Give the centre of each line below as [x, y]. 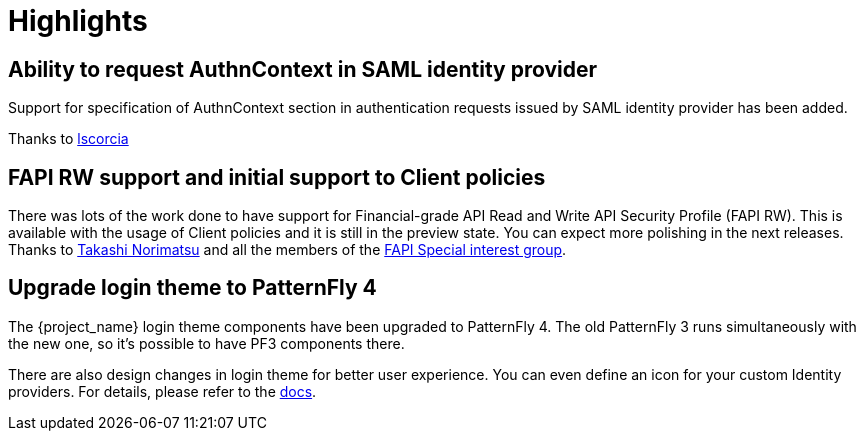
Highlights [78, 21]
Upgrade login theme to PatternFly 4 [192, 288]
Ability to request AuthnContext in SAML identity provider [303, 69]
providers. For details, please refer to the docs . [162, 391]
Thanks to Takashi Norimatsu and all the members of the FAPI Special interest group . [287, 250]
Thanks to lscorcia [68, 139]
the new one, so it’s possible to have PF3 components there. [206, 343]
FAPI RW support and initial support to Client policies [277, 177]
